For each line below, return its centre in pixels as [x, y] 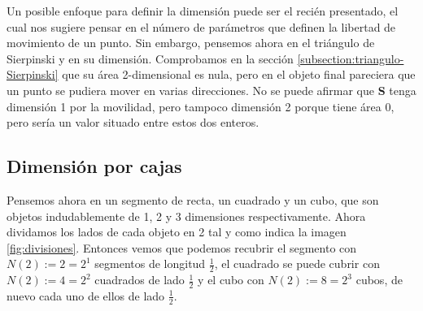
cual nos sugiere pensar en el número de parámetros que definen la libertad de [201, 26]
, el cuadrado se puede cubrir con [297, 263]
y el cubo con [231, 280]
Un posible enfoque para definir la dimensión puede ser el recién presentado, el [203, 11]
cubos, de [379, 280]
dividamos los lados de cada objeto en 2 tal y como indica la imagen [177, 232]
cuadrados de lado [140, 280]
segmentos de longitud [150, 263]
